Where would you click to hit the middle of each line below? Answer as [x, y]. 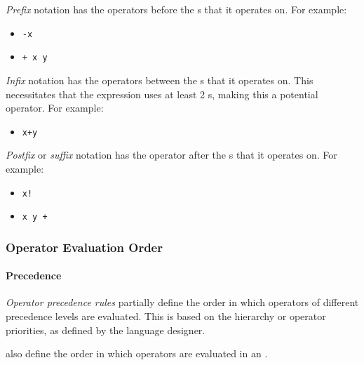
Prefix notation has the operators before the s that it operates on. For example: [176, 9]
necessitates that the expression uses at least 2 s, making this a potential [162, 94]
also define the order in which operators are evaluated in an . [137, 353]
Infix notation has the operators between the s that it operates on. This [160, 80]
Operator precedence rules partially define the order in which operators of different [182, 302]
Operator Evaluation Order [84, 247]
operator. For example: [55, 108]
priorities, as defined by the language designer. [106, 330]
